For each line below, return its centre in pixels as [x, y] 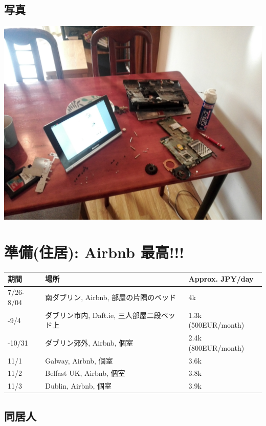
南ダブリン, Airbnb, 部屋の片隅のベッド [111, 297]
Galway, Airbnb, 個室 [79, 360]
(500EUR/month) [216, 325]
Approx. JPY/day [221, 279]
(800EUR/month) [216, 347]
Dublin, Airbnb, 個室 [78, 386]
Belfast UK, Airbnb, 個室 [85, 373]
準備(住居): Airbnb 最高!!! [94, 252]
